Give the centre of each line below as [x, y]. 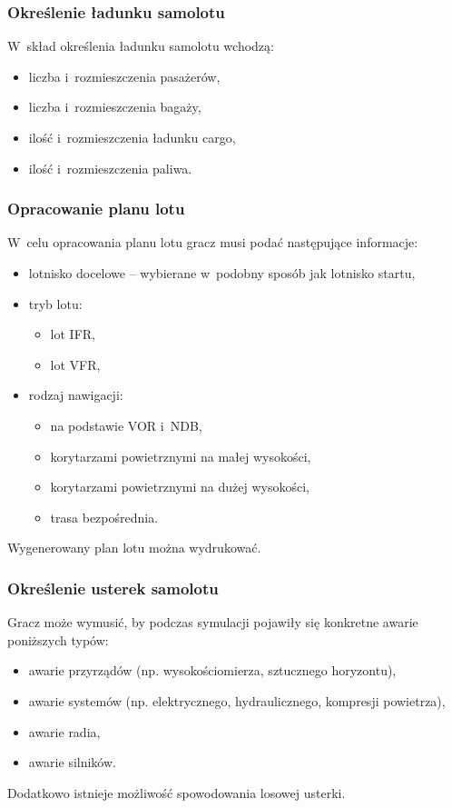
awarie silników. [72, 762]
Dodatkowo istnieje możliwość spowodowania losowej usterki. [177, 792]
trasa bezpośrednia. [104, 517]
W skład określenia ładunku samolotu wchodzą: [141, 46]
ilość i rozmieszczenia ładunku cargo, [132, 137]
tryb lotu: [55, 303]
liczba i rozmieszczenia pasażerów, [124, 76]
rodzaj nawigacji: [76, 395]
